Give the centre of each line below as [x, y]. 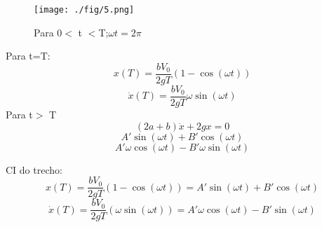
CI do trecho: [34, 169]
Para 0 [48, 32]
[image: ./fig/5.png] [84, 10]
